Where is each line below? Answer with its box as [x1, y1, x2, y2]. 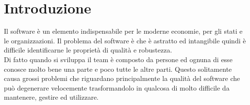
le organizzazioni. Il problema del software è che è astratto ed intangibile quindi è [4, 35, 246, 45]
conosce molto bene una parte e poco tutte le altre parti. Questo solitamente [4, 64, 232, 74]
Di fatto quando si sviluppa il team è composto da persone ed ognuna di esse [4, 54, 233, 64]
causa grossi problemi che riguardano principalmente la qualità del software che [4, 73, 240, 83]
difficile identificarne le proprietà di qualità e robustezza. [4, 45, 172, 55]
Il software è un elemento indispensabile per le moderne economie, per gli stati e [4, 26, 243, 36]
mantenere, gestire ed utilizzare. [4, 92, 99, 102]
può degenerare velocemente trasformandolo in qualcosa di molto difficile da [4, 82, 230, 92]
